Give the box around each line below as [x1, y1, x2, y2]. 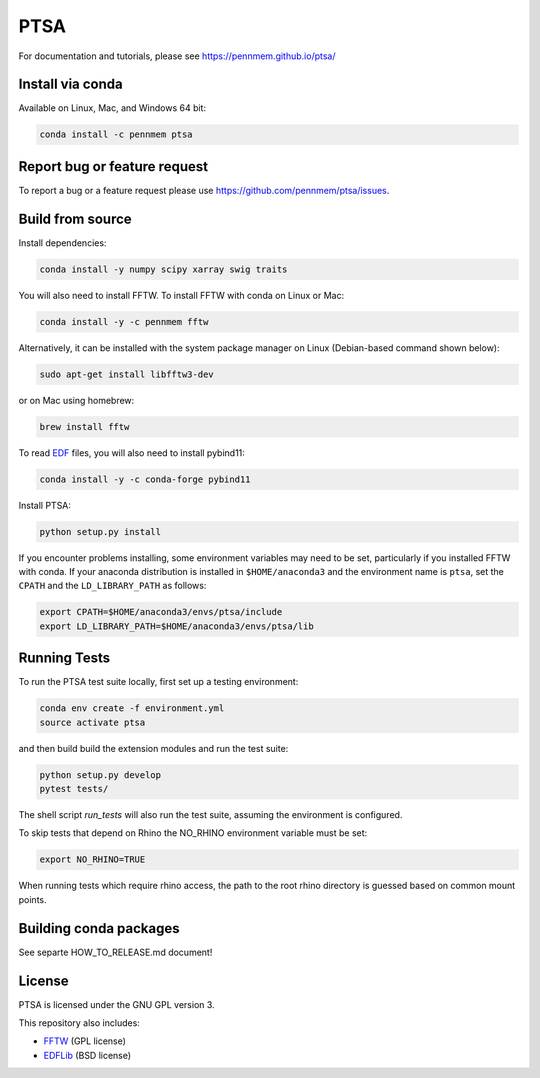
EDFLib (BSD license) [43, 1049, 132, 1061]
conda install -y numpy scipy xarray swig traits [39, 263, 288, 275]
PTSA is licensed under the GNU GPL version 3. [18, 998, 215, 1010]
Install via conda [18, 76, 124, 93]
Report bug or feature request [18, 158, 209, 175]
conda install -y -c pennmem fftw [39, 316, 209, 327]
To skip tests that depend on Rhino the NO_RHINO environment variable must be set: [18, 827, 368, 839]
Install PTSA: [18, 499, 72, 511]
